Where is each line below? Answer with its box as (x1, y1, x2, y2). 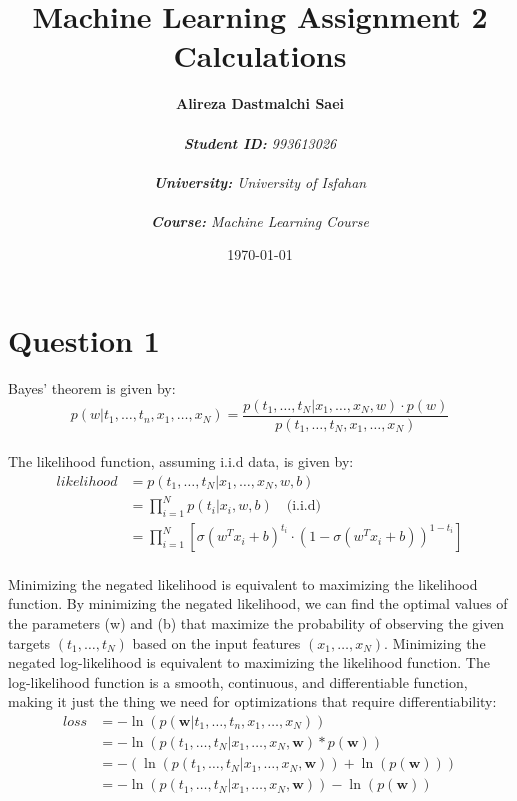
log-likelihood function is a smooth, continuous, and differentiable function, (8, 671, 468, 692)
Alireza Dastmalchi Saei (175, 93, 345, 114)
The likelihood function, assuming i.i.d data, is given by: (8, 451, 354, 472)
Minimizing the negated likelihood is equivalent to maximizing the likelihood (8, 573, 478, 594)
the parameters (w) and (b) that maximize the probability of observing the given (8, 613, 505, 634)
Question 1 (8, 320, 160, 361)
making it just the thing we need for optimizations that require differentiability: (8, 691, 497, 712)
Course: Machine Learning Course (151, 210, 369, 231)
